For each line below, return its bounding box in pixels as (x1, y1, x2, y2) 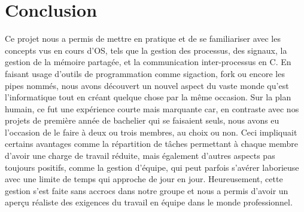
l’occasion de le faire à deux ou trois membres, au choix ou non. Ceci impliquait (5, 125, 297, 138)
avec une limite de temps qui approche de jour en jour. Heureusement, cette (5, 173, 283, 185)
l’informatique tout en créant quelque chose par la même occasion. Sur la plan (5, 91, 291, 103)
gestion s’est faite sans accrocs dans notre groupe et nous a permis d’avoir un (5, 184, 288, 196)
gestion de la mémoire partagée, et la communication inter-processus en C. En (5, 56, 291, 68)
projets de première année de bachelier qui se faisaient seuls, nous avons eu (5, 114, 279, 127)
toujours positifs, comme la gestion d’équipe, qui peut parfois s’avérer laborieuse (5, 161, 299, 173)
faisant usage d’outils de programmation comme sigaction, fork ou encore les (5, 67, 285, 79)
